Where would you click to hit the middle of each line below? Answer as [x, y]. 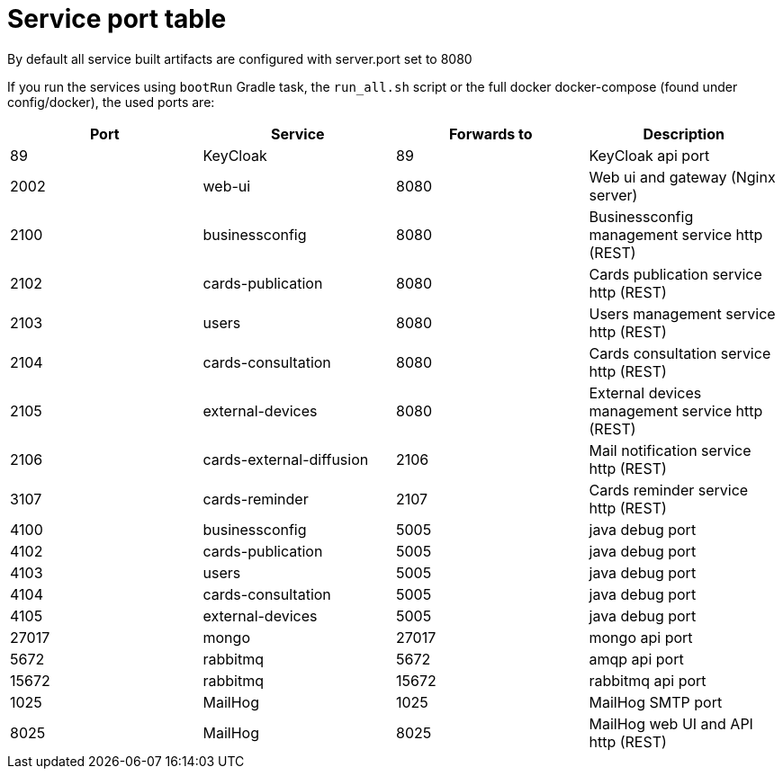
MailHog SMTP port [656, 702]
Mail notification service [670, 450]
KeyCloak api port [649, 155]
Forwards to [490, 134]
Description [684, 134]
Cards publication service [675, 274]
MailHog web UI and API [671, 723]
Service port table [117, 19]
